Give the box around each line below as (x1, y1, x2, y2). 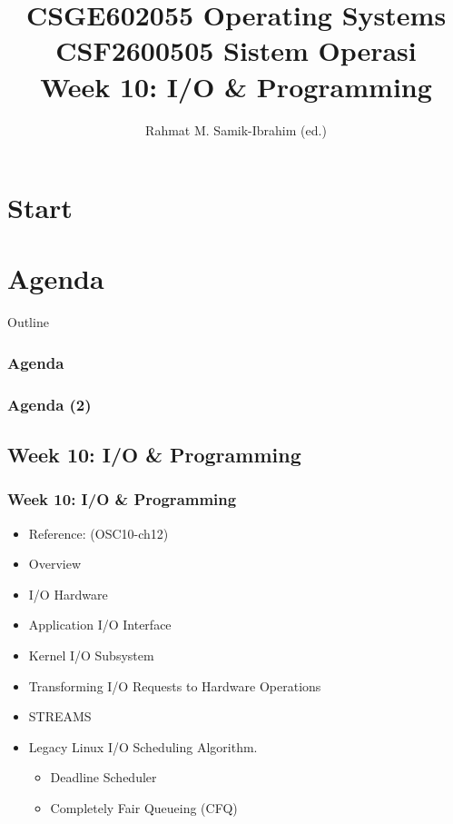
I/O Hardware (28, 584, 108, 603)
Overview (28, 554, 82, 573)
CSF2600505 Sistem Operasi (55, 32, 417, 69)
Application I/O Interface (28, 615, 172, 634)
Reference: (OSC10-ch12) (28, 523, 169, 542)
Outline (7, 313, 49, 332)
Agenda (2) (7, 392, 92, 415)
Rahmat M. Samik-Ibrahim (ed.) (145, 120, 327, 139)
